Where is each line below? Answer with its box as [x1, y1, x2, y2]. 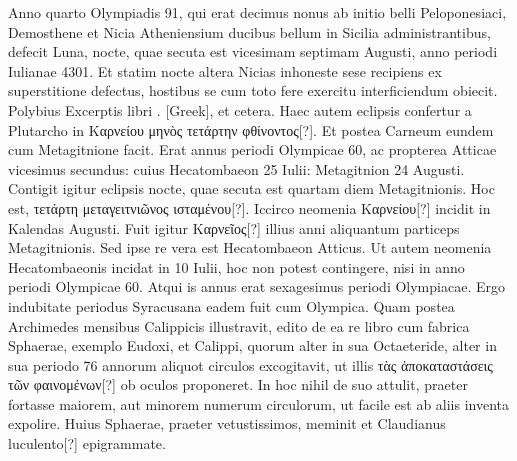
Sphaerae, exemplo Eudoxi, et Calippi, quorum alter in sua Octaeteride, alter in [8, 335, 497, 356]
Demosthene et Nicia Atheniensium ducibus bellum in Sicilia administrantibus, [8, 21, 491, 42]
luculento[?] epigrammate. [8, 433, 166, 454]
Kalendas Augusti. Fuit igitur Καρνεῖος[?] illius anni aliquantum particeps [8, 217, 460, 238]
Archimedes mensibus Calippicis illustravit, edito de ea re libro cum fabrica [8, 315, 470, 336]
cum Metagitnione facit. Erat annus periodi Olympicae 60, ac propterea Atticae [8, 139, 497, 160]
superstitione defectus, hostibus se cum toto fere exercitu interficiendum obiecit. [8, 80, 498, 101]
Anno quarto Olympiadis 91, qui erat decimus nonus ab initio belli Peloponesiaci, [8, 2, 507, 22]
